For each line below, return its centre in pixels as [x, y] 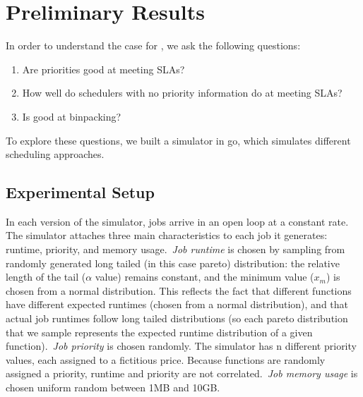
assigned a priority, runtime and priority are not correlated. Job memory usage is [182, 373]
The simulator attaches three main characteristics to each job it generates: [167, 235]
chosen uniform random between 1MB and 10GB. [113, 387]
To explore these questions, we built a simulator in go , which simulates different [178, 140]
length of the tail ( [46, 277]
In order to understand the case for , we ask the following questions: [153, 45]
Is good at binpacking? [72, 116]
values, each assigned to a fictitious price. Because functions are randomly [166, 359]
